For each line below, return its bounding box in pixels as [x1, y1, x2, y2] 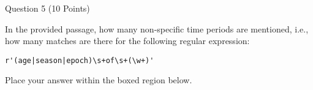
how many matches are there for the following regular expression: [5, 34, 250, 47]
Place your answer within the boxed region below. [5, 73, 192, 86]
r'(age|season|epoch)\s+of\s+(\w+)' [5, 56, 154, 65]
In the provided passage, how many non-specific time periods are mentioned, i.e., [5, 22, 309, 35]
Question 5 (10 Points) [5, 2, 90, 14]
